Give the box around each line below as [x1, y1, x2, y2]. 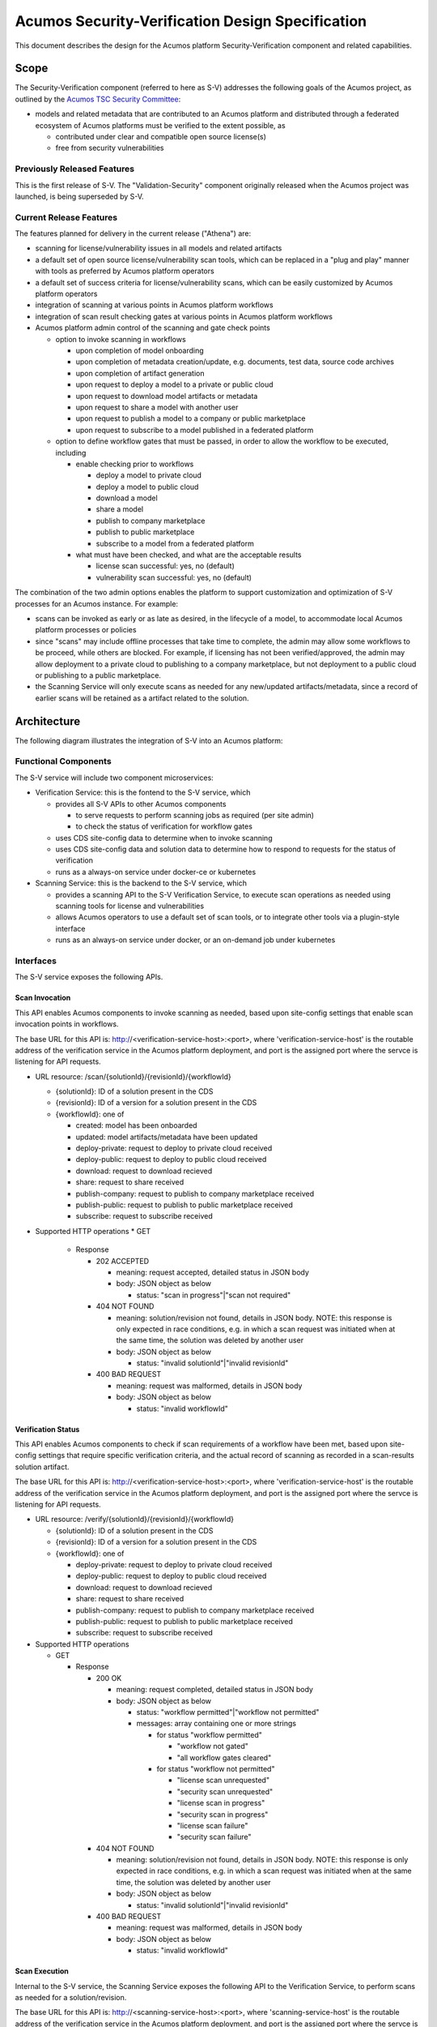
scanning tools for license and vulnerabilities [55, 901, 205, 911]
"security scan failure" [176, 1832, 252, 1842]
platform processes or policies [35, 625, 137, 635]
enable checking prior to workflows [75, 459, 194, 469]
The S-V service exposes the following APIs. [15, 972, 163, 982]
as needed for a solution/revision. [15, 1993, 127, 2002]
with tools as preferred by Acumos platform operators [35, 266, 214, 276]
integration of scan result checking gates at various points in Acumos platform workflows [35, 311, 333, 321]
